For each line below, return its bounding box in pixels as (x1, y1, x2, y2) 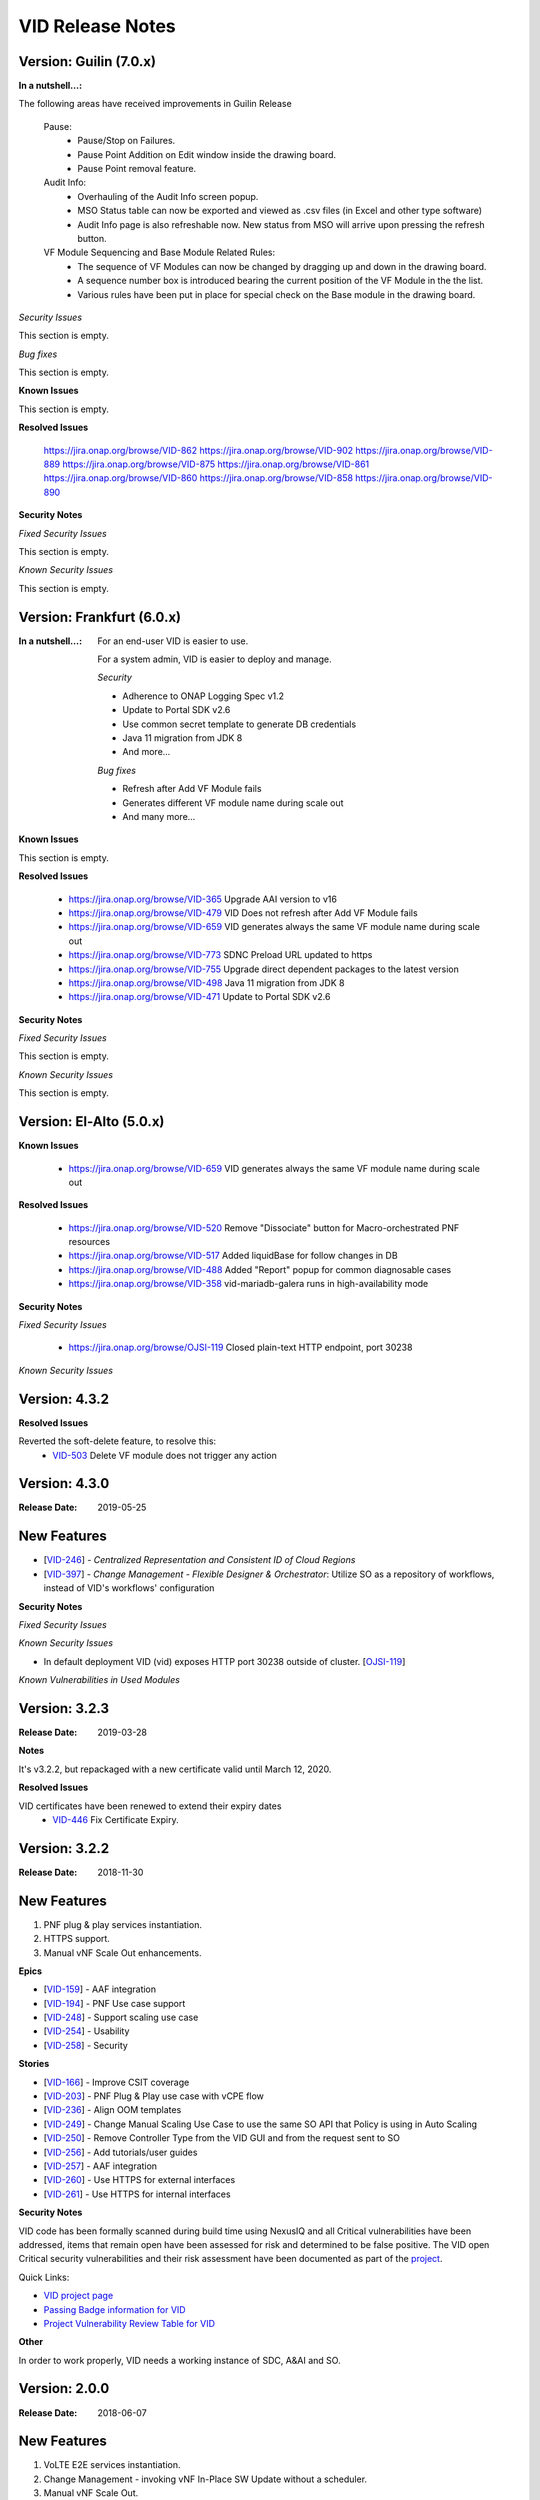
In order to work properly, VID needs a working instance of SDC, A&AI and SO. (18, 2354, 341, 2366)
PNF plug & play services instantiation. (43, 1918, 202, 1930)
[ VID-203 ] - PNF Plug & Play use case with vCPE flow (43, 2090, 265, 2102)
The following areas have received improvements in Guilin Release (18, 98, 292, 110)
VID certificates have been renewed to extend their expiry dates (18, 1800, 282, 1812)
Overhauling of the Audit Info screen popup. (77, 190, 259, 202)
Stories (18, 2058, 50, 2070)
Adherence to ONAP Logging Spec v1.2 (122, 690, 285, 702)
